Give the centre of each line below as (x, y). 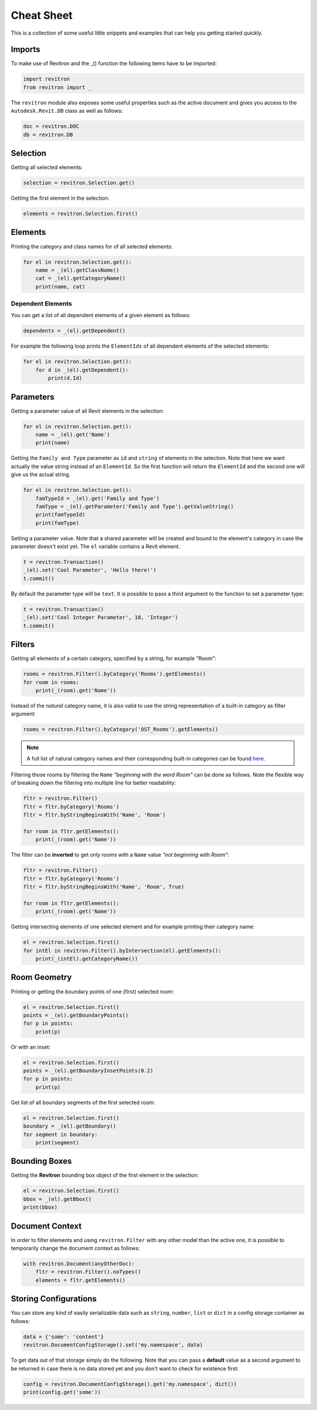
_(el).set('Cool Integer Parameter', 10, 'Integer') (101, 617)
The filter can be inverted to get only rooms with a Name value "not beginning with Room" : (120, 855)
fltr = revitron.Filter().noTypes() (88, 1272)
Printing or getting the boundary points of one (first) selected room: (92, 991)
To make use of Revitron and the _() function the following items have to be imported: (114, 63)
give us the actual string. (41, 475)
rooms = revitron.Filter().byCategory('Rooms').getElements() (114, 674)
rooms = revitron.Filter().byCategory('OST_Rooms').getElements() (121, 729)
